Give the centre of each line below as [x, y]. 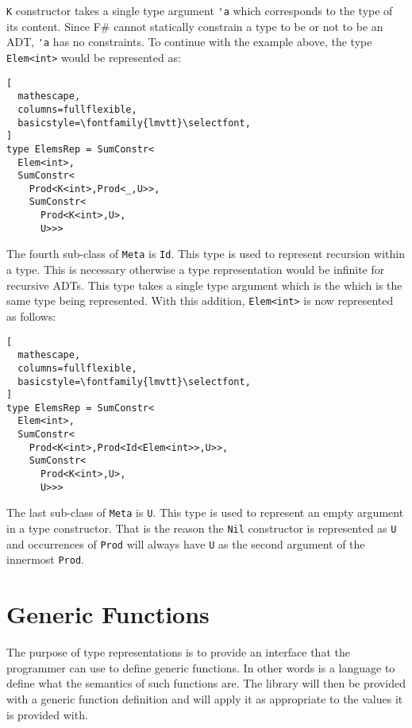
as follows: [31, 316]
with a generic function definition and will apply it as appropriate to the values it [205, 698]
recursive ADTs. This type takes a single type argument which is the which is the [204, 285]
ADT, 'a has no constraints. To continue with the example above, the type [189, 42]
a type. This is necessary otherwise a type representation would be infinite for [196, 270]
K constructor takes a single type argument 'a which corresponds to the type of [200, 10]
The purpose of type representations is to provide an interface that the [178, 652]
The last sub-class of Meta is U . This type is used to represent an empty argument [205, 512]
